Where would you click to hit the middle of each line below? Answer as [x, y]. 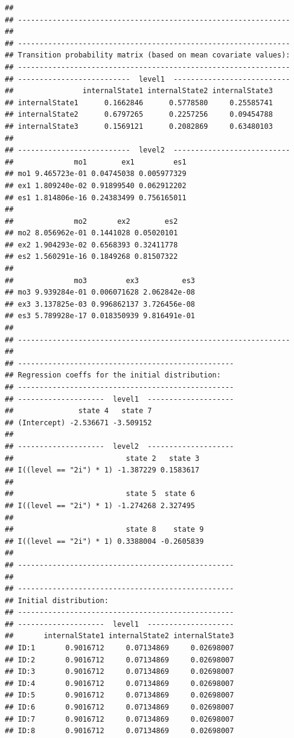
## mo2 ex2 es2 [91, 221]
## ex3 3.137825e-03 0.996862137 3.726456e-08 [100, 304]
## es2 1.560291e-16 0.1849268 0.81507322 [91, 257]
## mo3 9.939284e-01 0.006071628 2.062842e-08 [100, 292]
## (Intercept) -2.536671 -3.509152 [78, 423]
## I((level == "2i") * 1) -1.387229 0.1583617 [102, 470]
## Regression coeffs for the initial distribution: [113, 375]
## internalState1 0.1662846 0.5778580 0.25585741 [139, 103]
